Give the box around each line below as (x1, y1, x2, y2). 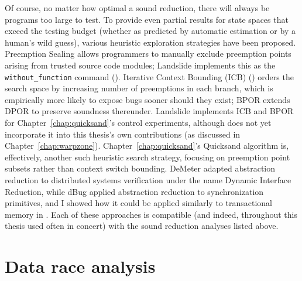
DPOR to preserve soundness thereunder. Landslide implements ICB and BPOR (5, 105, 294, 117)
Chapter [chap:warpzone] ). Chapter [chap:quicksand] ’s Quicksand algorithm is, (5, 139, 289, 152)
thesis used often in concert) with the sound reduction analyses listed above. (5, 220, 279, 232)
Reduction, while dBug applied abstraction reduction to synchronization (5, 185, 264, 197)
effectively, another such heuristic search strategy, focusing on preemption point (5, 150, 290, 163)
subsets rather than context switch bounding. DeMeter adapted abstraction (5, 162, 275, 174)
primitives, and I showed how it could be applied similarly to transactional (5, 197, 273, 209)
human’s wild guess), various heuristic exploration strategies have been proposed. (5, 36, 296, 48)
